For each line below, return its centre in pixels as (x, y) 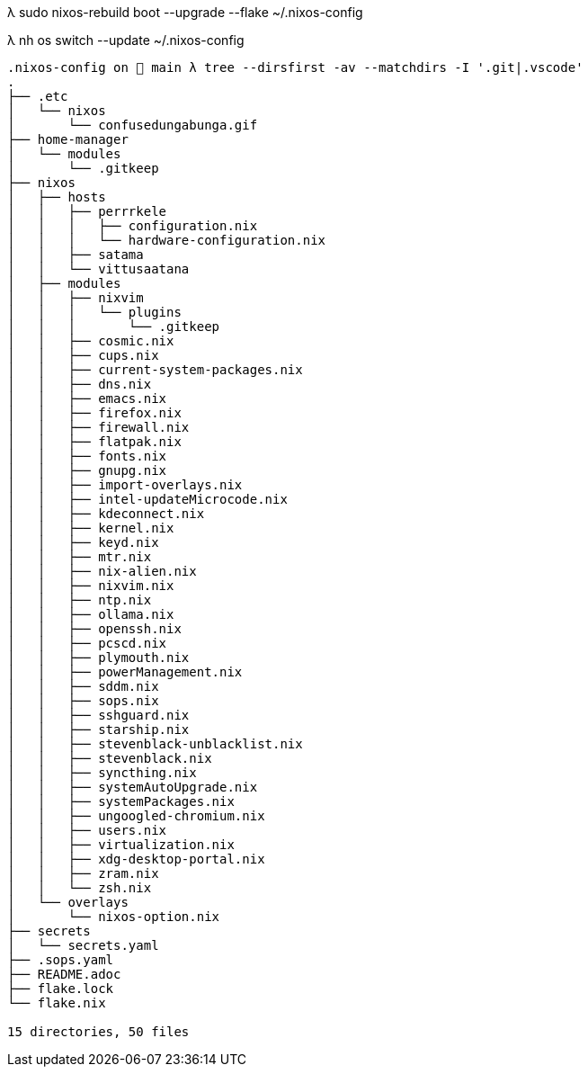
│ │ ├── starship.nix (98, 729)
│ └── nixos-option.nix (114, 917)
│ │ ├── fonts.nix (87, 456)
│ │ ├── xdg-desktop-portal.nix (136, 859)
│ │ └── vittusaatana (98, 269)
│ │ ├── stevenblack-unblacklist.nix (155, 744)
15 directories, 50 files (98, 1032)
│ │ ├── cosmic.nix (91, 341)
